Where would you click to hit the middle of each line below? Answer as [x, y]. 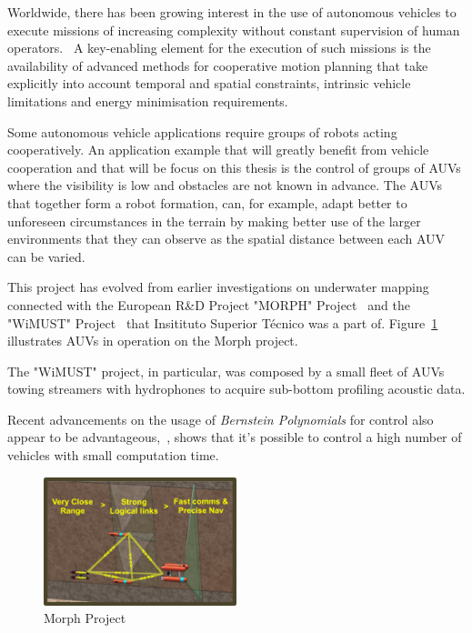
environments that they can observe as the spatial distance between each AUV [226, 239]
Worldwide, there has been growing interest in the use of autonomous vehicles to [232, 12]
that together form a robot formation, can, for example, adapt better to [207, 202]
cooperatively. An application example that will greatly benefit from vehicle [218, 150]
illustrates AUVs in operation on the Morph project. [153, 341]
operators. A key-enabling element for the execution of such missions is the [219, 48]
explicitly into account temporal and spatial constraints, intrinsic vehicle [209, 83]
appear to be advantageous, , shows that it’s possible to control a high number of [235, 437]
